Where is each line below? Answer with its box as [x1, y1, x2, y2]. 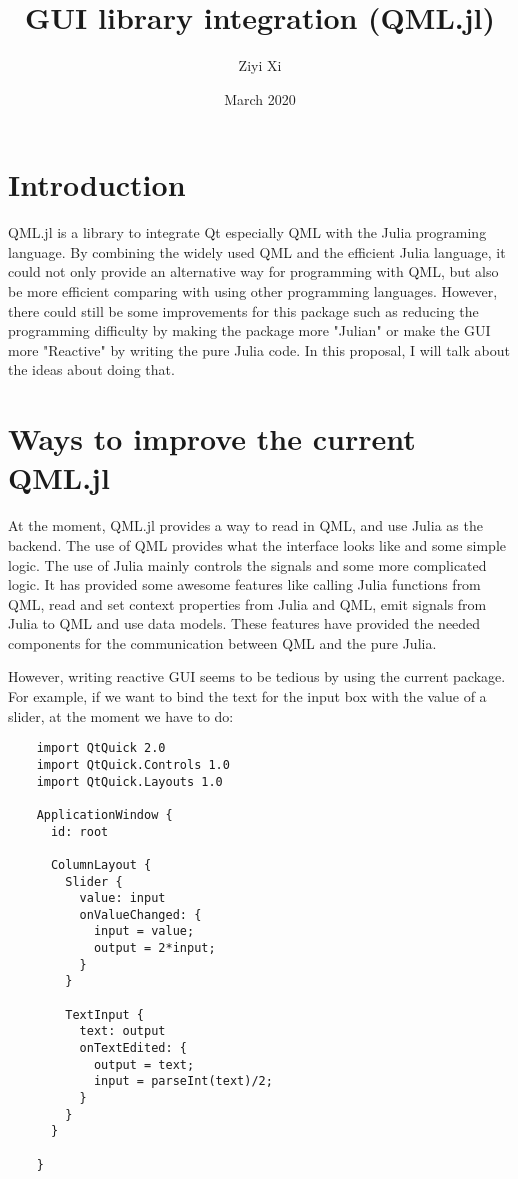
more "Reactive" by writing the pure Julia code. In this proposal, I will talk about [8, 339, 510, 360]
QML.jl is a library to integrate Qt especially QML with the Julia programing [8, 222, 487, 243]
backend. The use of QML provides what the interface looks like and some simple [8, 534, 507, 555]
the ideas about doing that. [8, 359, 175, 380]
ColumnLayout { [50, 857, 152, 872]
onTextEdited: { [79, 1041, 187, 1056]
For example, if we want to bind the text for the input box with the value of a [8, 686, 487, 707]
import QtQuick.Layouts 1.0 [36, 774, 223, 789]
